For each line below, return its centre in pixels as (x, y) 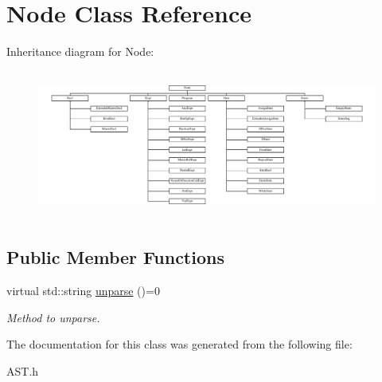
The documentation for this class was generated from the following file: (179, 344)
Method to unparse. (53, 317)
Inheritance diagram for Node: (80, 51)
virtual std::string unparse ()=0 (83, 291)
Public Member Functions (115, 257)
